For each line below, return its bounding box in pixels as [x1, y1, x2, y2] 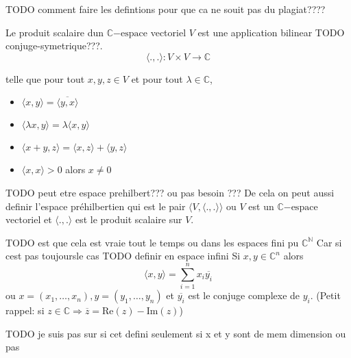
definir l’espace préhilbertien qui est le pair [5, 199, 186, 213]
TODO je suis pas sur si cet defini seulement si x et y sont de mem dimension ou [5, 326, 346, 340]
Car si [316, 235, 342, 249]
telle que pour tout [5, 71, 85, 86]
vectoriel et [5, 212, 52, 227]
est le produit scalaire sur [75, 212, 182, 227]
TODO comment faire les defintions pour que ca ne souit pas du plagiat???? [5, 2, 326, 16]
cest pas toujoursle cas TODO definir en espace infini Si [5, 248, 241, 263]
